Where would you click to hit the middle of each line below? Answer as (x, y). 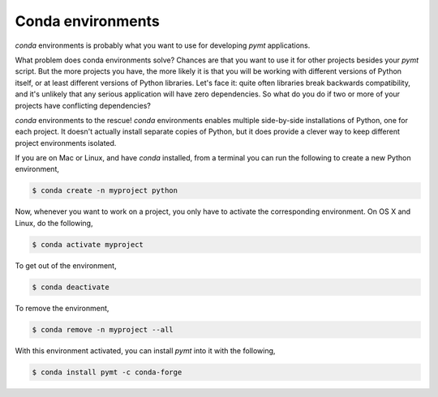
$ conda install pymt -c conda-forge (107, 372)
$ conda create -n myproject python (105, 191)
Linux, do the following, (54, 223)
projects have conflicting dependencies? (83, 105)
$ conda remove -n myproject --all (103, 329)
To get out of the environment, (66, 265)
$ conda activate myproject (88, 244)
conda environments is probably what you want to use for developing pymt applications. (163, 45)
